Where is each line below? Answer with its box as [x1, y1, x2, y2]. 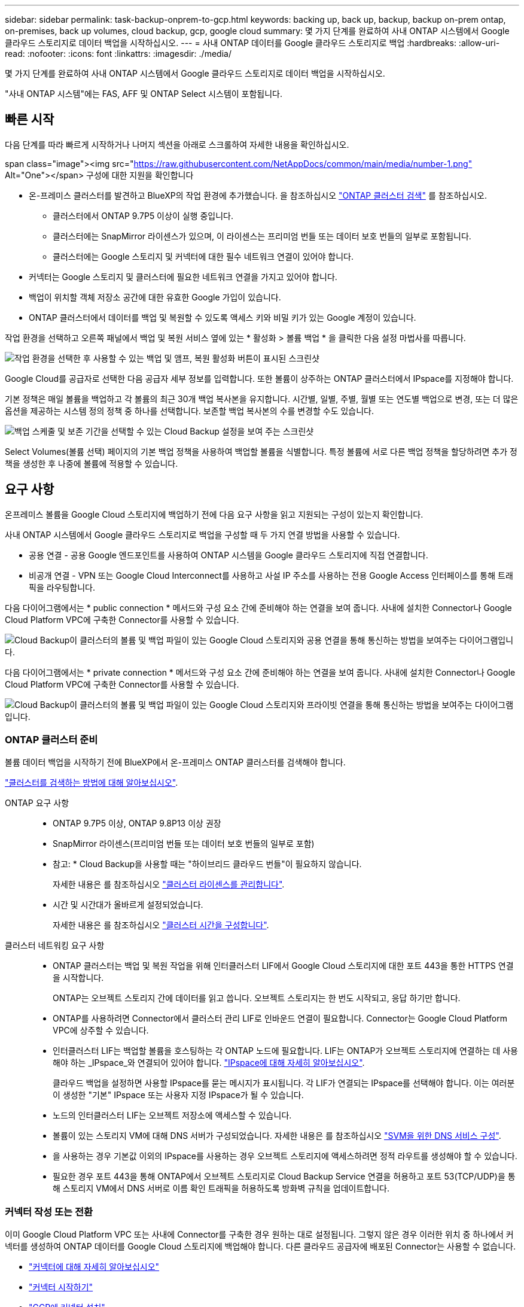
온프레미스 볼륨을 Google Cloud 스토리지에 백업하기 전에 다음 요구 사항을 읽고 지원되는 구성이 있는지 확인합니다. [5, 509, 424, 519]
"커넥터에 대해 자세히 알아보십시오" [29, 1262, 160, 1272]
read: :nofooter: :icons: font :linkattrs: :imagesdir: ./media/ [5, 48, 231, 59]
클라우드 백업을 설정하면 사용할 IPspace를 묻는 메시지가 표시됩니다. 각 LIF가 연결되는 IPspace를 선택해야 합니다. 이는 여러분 [53, 1078, 515, 1089]
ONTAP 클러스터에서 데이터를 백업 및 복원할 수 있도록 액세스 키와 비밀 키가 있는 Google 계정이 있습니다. [29, 312, 416, 323]
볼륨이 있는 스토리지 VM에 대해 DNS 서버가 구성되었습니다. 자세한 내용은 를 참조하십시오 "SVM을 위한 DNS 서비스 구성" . [53, 1130, 501, 1141]
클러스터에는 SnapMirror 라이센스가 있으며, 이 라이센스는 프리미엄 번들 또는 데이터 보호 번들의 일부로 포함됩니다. [53, 230, 471, 241]
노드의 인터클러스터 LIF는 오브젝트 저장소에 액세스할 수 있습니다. [53, 1110, 292, 1121]
